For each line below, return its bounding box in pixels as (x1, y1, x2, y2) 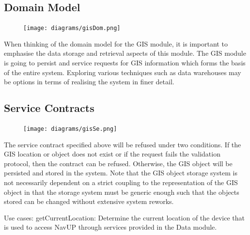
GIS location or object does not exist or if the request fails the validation (4, 149, 220, 159)
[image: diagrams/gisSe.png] (23, 125, 117, 133)
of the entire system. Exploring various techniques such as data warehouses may (4, 67, 241, 77)
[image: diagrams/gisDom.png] (23, 25, 121, 32)
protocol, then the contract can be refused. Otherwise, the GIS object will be (4, 158, 233, 168)
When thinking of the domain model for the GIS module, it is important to (4, 38, 228, 48)
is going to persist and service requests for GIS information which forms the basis (4, 58, 246, 68)
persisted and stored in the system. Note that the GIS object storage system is (4, 168, 237, 178)
